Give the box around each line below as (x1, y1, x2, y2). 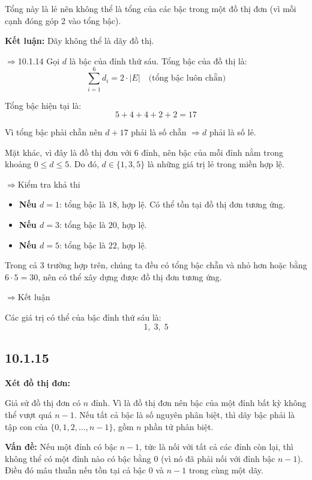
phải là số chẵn (131, 126, 187, 138)
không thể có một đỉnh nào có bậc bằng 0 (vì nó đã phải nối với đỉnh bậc (5, 452, 275, 464)
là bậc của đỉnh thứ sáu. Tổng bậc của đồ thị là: (69, 54, 247, 67)
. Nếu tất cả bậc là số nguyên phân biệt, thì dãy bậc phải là (74, 408, 295, 421)
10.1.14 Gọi (17, 54, 60, 67)
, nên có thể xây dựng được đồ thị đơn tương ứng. (38, 270, 222, 283)
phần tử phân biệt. (144, 420, 214, 432)
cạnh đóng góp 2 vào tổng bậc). (5, 14, 121, 26)
